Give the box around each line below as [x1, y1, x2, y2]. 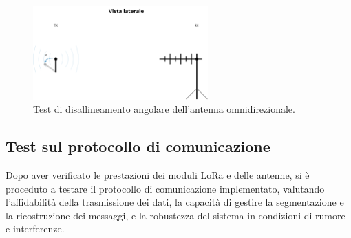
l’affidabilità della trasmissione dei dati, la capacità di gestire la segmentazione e [6, 195, 344, 209]
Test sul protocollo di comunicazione [6, 136, 270, 157]
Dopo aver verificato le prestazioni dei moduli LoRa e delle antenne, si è [6, 168, 310, 182]
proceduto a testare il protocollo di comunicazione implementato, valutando [6, 181, 325, 195]
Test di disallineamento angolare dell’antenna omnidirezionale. [33, 102, 295, 116]
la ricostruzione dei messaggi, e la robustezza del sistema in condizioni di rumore [6, 208, 345, 222]
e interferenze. [6, 221, 65, 236]
